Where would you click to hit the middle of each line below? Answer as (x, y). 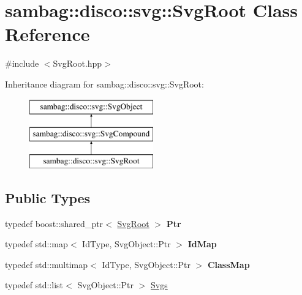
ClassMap (228, 264)
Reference (47, 34)
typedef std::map (36, 244)
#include (22, 63)
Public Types (48, 197)
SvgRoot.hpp (77, 63)
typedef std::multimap (47, 264)
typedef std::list (34, 285)
